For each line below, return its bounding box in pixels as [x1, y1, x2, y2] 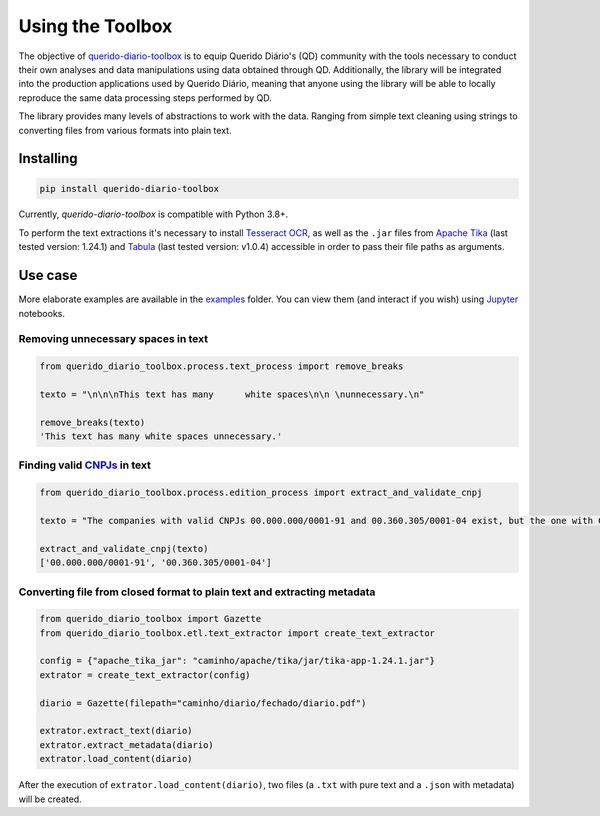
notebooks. [18, 307, 65, 319]
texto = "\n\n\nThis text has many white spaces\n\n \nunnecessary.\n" [39, 388, 425, 400]
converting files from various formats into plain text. [18, 124, 232, 136]
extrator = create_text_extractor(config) [39, 669, 251, 680]
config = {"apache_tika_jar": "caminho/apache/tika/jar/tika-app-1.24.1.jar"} [39, 655, 435, 667]
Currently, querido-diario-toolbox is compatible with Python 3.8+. [18, 208, 289, 220]
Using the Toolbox [18, 15, 173, 37]
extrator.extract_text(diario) [39, 725, 194, 737]
